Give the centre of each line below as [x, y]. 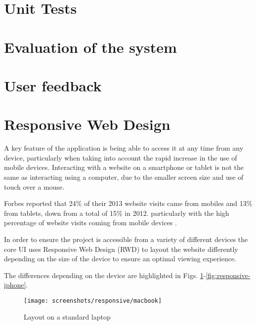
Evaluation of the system [90, 47]
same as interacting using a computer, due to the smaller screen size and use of [124, 177]
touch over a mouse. [34, 186]
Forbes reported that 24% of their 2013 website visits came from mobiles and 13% [128, 203]
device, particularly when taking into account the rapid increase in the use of [121, 157]
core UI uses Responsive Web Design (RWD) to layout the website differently [121, 249]
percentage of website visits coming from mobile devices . [90, 223]
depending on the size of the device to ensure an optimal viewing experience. [120, 259]
